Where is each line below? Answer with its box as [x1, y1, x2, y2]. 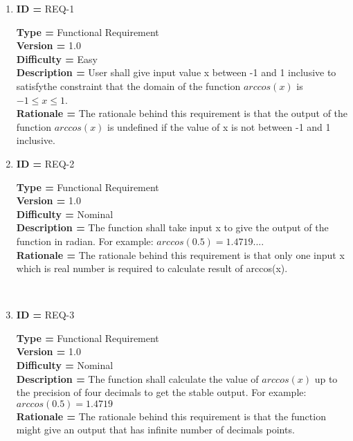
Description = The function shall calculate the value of [16, 371, 259, 386]
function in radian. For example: [16, 233, 154, 248]
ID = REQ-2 [16, 156, 75, 170]
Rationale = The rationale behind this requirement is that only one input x [16, 247, 345, 262]
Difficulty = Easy [16, 51, 98, 66]
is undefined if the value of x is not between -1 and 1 [107, 119, 331, 134]
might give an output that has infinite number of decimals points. [16, 422, 295, 437]
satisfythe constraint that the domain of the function [16, 78, 241, 93]
